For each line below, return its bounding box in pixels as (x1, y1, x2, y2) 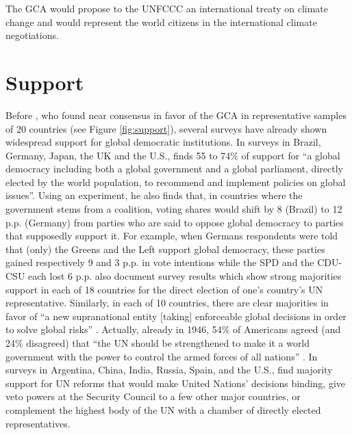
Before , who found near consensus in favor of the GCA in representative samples (5, 107, 347, 122)
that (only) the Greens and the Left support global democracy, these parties (5, 241, 325, 256)
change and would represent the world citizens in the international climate (5, 14, 317, 29)
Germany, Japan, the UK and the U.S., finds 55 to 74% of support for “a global (5, 148, 340, 162)
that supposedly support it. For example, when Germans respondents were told (5, 228, 338, 243)
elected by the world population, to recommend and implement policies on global (5, 174, 346, 189)
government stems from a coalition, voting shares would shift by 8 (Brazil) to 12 (5, 202, 342, 216)
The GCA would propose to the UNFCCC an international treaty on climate (5, 1, 329, 15)
